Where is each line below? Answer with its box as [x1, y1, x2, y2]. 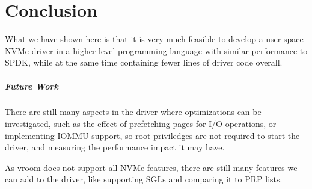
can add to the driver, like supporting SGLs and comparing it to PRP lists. [5, 173, 283, 185]
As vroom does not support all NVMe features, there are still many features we [5, 161, 298, 173]
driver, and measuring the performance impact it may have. [5, 141, 225, 153]
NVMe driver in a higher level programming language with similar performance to [5, 44, 308, 57]
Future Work [5, 79, 58, 92]
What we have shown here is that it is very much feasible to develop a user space [5, 33, 304, 45]
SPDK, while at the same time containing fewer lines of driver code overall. [5, 56, 283, 69]
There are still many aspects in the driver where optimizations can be [5, 105, 262, 118]
